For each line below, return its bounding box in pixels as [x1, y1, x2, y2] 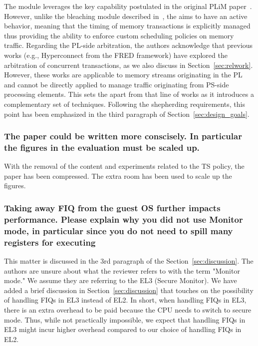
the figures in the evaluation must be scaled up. [4, 141, 200, 153]
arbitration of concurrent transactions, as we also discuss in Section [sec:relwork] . [4, 59, 253, 70]
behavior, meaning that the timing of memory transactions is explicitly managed [4, 20, 251, 31]
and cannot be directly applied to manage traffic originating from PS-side [4, 79, 229, 89]
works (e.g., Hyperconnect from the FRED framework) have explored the [4, 49, 228, 60]
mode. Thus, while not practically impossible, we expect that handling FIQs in [4, 314, 246, 325]
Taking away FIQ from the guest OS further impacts [4, 201, 221, 214]
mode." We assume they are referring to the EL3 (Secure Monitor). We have [4, 275, 237, 286]
